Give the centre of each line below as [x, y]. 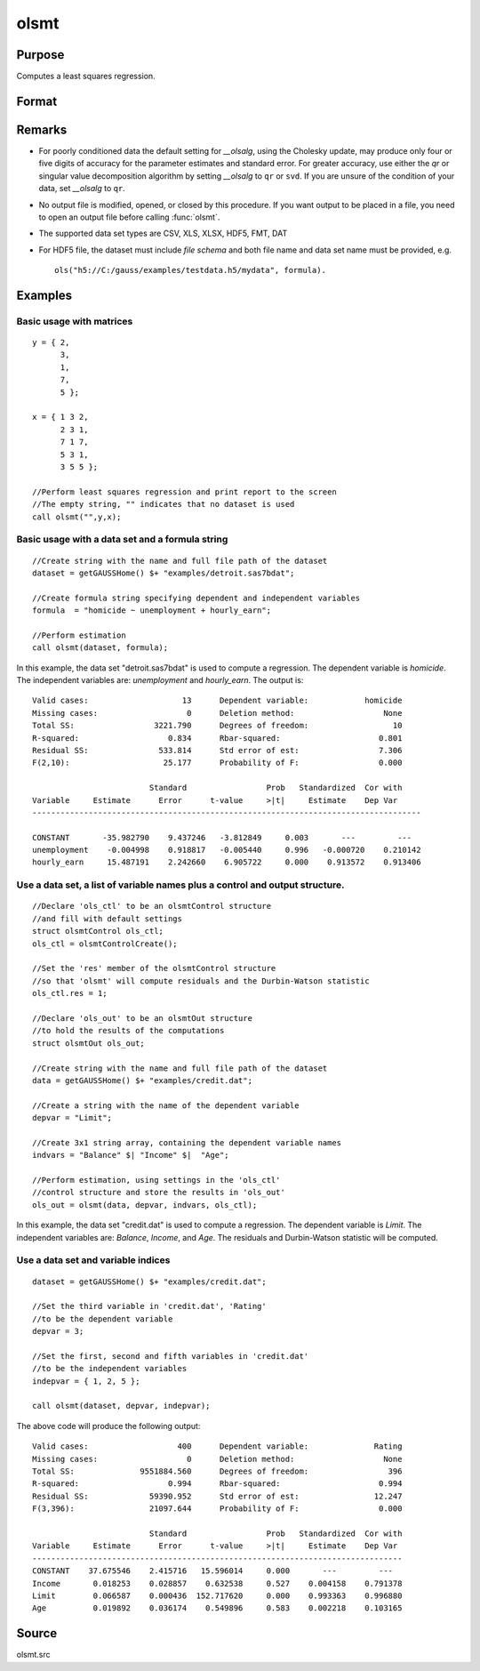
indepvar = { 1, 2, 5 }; [86, 1381]
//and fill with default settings [107, 919]
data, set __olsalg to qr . [82, 189]
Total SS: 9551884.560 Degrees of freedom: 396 [217, 1471]
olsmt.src [33, 1655]
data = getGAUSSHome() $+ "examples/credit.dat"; [143, 1080]
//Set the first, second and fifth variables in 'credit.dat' [171, 1356]
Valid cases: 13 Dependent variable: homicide [217, 701]
